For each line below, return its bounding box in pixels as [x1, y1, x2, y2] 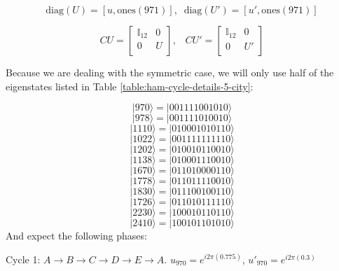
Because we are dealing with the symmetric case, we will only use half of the [6, 65, 334, 79]
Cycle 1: [6, 251, 41, 266]
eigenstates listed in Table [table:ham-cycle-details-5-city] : [6, 78, 254, 93]
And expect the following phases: [6, 228, 147, 243]
